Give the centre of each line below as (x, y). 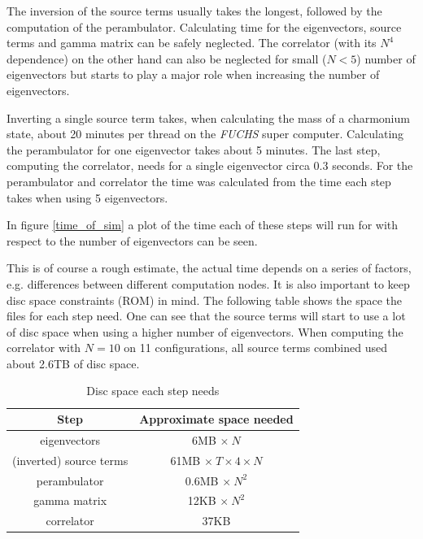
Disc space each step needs (153, 391)
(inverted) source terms (70, 460)
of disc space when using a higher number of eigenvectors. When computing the (205, 331)
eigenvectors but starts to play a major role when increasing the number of (193, 74)
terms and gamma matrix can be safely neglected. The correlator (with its (192, 43)
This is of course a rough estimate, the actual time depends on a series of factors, (209, 268)
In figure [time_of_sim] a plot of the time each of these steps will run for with (203, 225)
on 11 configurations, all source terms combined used (255, 348)
